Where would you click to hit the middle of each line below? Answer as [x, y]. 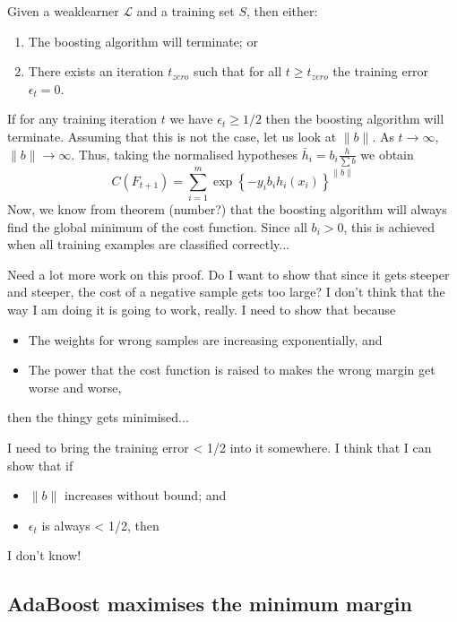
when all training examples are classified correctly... [148, 244]
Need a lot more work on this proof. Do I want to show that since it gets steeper [228, 274]
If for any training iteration [82, 119]
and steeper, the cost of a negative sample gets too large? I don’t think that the [226, 292]
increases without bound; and [145, 495]
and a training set [185, 11]
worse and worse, [75, 387]
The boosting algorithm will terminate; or [143, 41]
